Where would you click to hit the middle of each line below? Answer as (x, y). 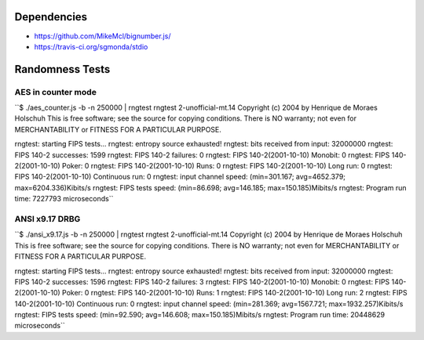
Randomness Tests (62, 69)
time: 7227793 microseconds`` (64, 199)
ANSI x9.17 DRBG (48, 219)
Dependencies (51, 17)
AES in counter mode (56, 92)
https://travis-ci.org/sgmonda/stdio (91, 46)
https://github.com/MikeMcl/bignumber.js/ (102, 36)
